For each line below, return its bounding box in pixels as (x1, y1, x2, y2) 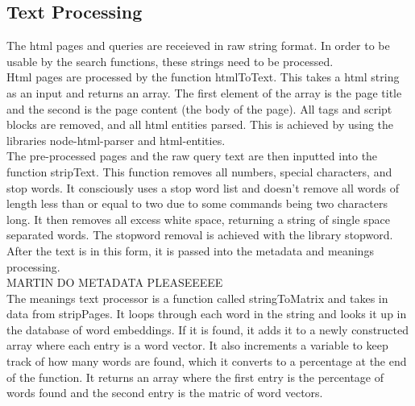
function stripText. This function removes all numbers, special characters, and (6, 163, 392, 180)
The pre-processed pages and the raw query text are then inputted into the (6, 147, 378, 164)
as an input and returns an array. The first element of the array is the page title (6, 84, 402, 101)
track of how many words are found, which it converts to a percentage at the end (6, 353, 407, 370)
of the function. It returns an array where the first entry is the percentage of (6, 368, 384, 385)
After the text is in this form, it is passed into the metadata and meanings (6, 242, 374, 259)
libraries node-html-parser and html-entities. (6, 131, 226, 148)
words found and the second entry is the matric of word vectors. (6, 384, 323, 401)
